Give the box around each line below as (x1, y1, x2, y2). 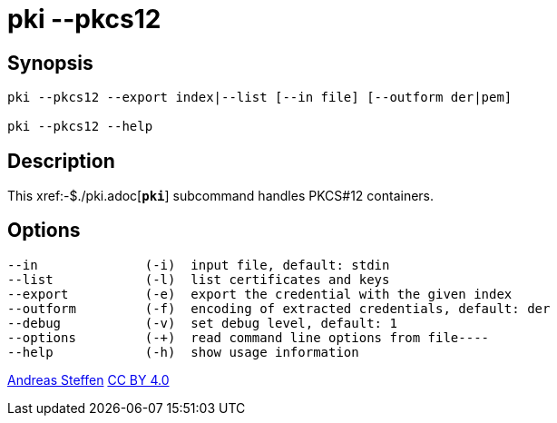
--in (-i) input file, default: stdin (7, 257, 390, 272)
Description (7, 149, 115, 172)
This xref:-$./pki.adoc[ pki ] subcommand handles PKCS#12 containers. (7, 188, 435, 204)
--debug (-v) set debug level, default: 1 (7, 315, 397, 330)
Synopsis (7, 51, 93, 74)
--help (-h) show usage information (7, 344, 359, 359)
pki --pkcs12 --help (7, 119, 153, 134)
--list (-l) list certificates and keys (7, 271, 390, 287)
